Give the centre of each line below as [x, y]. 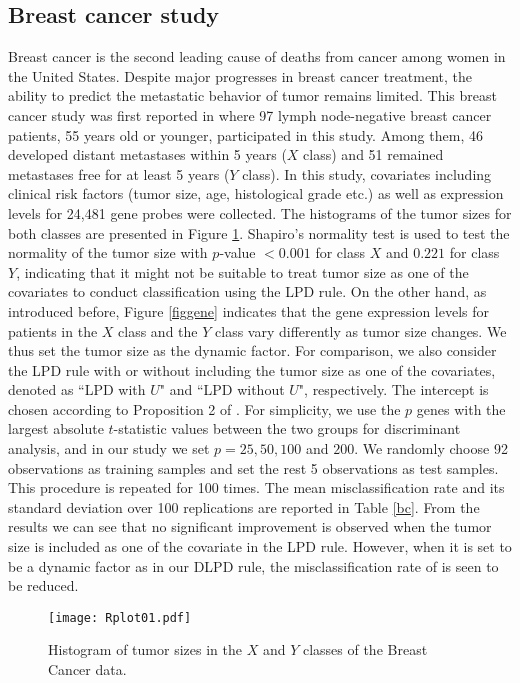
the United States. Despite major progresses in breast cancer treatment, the [240, 75]
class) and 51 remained [373, 154]
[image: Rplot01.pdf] [120, 617]
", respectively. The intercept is [393, 389]
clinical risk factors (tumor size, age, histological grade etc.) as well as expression [256, 193]
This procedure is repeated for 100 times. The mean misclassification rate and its [256, 487]
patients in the [53, 330]
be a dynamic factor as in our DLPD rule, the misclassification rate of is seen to [253, 565]
